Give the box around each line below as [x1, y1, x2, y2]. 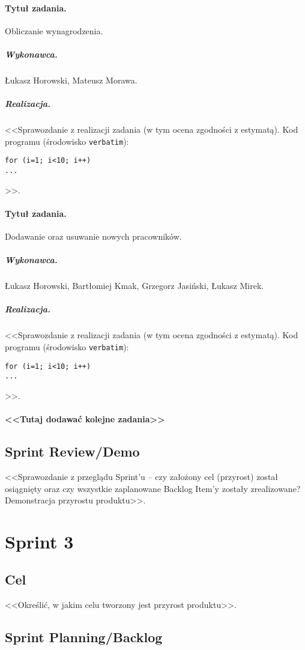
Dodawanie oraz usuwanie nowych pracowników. [5, 230, 182, 243]
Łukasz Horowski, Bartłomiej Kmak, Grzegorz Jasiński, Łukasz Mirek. [5, 279, 264, 292]
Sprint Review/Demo [5, 442, 140, 461]
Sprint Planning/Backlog [5, 628, 163, 646]
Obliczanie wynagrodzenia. [5, 24, 103, 37]
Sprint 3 [5, 529, 74, 553]
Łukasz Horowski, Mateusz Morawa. [5, 73, 137, 86]
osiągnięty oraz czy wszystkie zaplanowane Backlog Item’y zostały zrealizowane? [5, 482, 301, 494]
